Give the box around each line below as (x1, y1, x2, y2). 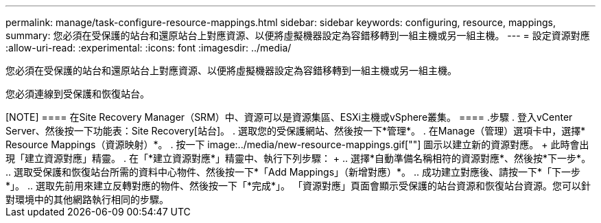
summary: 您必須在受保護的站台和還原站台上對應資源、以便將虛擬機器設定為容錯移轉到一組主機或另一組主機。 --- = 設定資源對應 (5, 30, 590, 41)
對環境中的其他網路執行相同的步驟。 (5, 193, 169, 205)
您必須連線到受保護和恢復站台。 (5, 88, 150, 99)
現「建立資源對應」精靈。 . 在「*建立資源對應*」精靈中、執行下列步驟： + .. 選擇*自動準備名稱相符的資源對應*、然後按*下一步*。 (5, 152, 591, 164)
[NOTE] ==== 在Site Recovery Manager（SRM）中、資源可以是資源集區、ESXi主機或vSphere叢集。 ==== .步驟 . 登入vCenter (5, 111, 573, 123)
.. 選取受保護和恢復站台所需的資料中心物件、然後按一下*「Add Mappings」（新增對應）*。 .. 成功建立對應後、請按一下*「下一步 (5, 166, 581, 178)
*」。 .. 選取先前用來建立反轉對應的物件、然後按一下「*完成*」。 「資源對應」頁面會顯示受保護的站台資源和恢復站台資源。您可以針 (5, 180, 591, 191)
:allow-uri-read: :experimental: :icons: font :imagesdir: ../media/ (5, 42, 292, 54)
